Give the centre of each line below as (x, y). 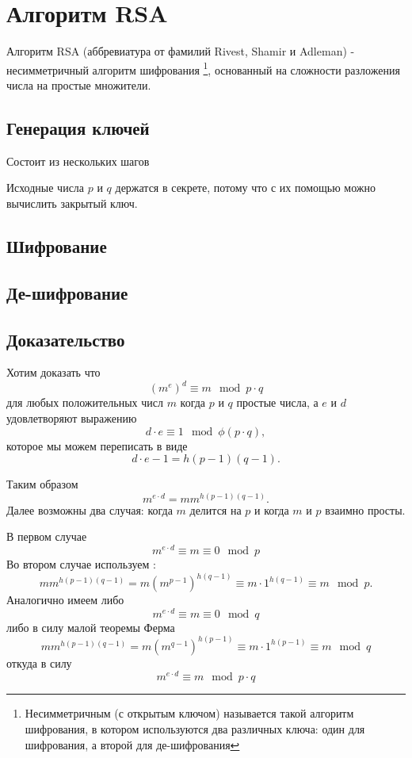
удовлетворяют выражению (72, 418)
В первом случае (47, 536)
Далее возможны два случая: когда (90, 509)
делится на (216, 509)
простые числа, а (277, 402)
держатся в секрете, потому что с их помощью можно (245, 188)
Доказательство (66, 339)
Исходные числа (46, 188)
